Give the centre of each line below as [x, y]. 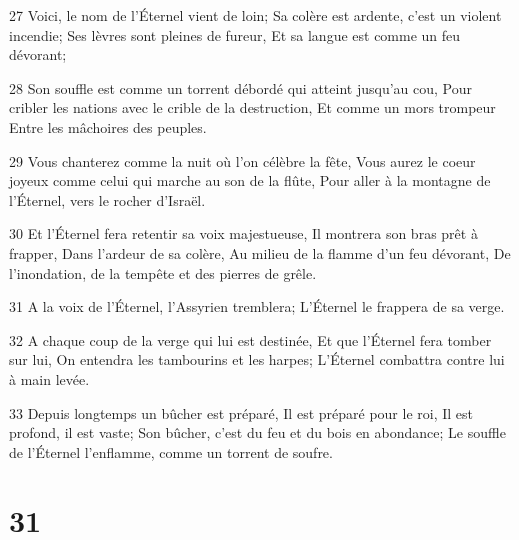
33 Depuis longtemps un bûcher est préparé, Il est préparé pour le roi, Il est [241, 412]
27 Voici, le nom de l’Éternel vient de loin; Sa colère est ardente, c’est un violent [255, 15]
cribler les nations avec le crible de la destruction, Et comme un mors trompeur [252, 107]
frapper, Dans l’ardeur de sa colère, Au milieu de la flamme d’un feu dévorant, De [260, 252]
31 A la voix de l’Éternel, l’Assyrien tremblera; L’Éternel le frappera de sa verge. [257, 306]
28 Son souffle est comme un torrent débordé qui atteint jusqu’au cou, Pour [240, 87]
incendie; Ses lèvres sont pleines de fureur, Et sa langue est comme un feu [235, 34]
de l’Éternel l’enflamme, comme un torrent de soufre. [171, 451]
